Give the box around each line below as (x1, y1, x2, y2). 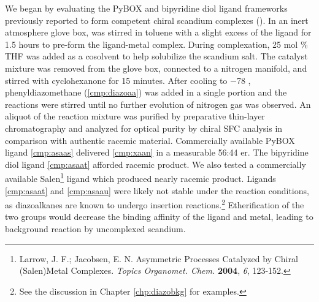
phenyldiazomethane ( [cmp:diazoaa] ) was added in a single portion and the (5, 86, 287, 99)
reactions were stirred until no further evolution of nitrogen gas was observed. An (5, 97, 311, 110)
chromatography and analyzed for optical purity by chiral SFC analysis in (5, 121, 283, 134)
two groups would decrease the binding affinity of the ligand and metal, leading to (5, 210, 313, 223)
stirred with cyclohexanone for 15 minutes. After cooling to (5, 74, 228, 86)
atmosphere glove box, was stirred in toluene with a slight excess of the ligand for (5, 26, 312, 39)
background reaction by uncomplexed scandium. (5, 222, 186, 235)
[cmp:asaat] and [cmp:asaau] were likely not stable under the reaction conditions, (5, 184, 309, 197)
